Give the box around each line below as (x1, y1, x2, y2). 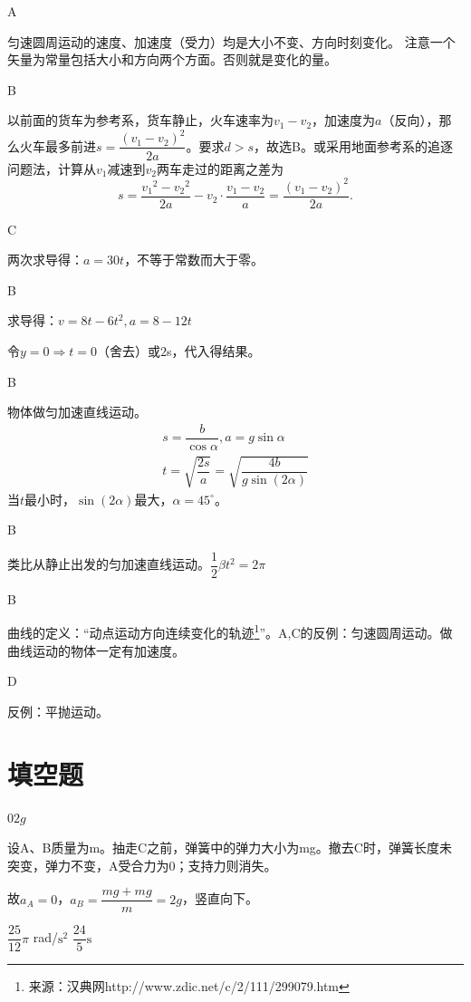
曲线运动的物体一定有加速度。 (7, 641, 185, 660)
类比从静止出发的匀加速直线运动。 (7, 554, 210, 573)
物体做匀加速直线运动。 (7, 402, 147, 421)
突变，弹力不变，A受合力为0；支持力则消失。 (7, 855, 277, 874)
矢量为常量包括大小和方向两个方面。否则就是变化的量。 (7, 50, 337, 69)
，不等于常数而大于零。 (124, 250, 264, 269)
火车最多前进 (19, 136, 96, 155)
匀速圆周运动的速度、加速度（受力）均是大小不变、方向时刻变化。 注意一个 (7, 32, 456, 51)
